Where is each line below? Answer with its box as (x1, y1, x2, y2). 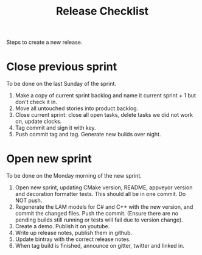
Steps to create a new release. (6, 38, 83, 46)
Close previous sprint (6, 60, 117, 74)
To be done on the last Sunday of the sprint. (6, 80, 117, 88)
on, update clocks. (15, 117, 62, 125)
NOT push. (15, 197, 43, 204)
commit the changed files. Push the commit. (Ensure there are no (15, 210, 178, 217)
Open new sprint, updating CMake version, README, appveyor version (15, 184, 193, 191)
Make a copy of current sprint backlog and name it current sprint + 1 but (15, 92, 197, 99)
